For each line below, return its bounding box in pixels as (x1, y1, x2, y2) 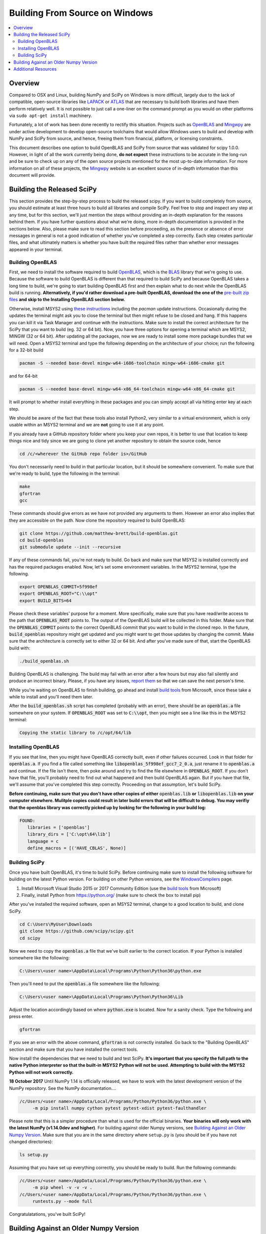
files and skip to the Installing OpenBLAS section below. (9, 297, 126, 303)
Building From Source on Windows (9, 7, 153, 18)
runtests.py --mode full (32, 1198, 93, 1204)
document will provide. (9, 172, 56, 178)
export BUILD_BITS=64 (19, 598, 72, 603)
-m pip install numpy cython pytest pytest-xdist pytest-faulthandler (32, 1105, 207, 1111)
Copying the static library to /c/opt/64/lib (19, 730, 132, 735)
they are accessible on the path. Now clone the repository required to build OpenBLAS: (9, 517, 186, 523)
